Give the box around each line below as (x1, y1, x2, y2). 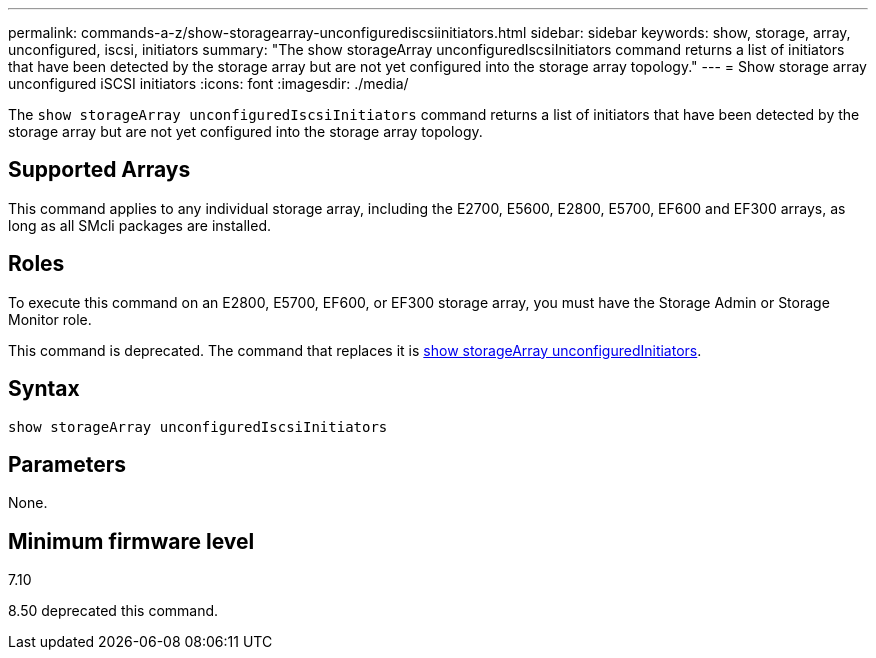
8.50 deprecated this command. (8, 602, 219, 620)
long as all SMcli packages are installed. (8, 216, 271, 234)
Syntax (8, 376, 80, 402)
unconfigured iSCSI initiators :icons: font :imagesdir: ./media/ (8, 75, 409, 92)
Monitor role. (8, 310, 92, 328)
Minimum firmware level (8, 528, 255, 554)
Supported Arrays (8, 157, 191, 183)
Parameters (8, 451, 126, 477)
